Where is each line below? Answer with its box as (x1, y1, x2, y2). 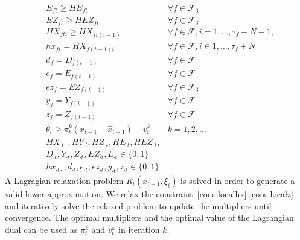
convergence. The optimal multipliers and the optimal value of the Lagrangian (5, 211, 294, 224)
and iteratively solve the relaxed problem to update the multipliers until (5, 199, 272, 212)
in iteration (118, 223, 160, 235)
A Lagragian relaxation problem (5, 174, 124, 186)
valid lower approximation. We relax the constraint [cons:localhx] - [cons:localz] (5, 187, 294, 200)
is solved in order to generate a (180, 174, 295, 186)
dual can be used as (5, 223, 78, 235)
